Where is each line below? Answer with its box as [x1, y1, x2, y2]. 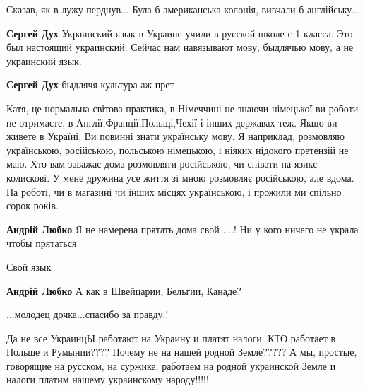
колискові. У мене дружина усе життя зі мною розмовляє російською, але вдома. [6, 170, 354, 185]
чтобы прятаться [6, 235, 77, 250]
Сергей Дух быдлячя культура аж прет [6, 77, 174, 92]
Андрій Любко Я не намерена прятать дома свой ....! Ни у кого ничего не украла [6, 221, 359, 236]
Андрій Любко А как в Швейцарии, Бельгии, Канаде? [6, 283, 241, 298]
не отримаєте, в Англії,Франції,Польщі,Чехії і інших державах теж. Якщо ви [6, 115, 337, 129]
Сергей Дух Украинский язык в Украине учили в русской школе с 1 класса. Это [6, 25, 353, 40]
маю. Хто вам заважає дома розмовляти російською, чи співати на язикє [6, 156, 318, 171]
